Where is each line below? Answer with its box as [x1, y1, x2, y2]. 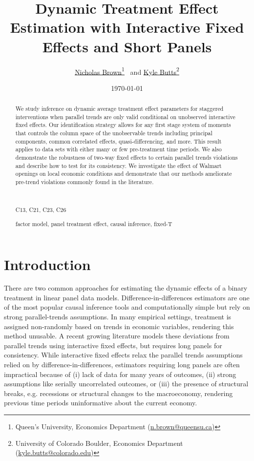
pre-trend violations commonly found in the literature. [15, 178, 154, 186]
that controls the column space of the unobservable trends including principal [15, 129, 212, 137]
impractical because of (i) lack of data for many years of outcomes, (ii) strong [4, 369, 236, 379]
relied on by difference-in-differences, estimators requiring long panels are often [4, 359, 240, 370]
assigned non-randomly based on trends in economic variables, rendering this [4, 321, 234, 331]
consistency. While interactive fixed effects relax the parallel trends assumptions [4, 350, 243, 360]
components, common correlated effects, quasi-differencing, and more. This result [15, 137, 222, 145]
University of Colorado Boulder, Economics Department [15, 438, 183, 448]
